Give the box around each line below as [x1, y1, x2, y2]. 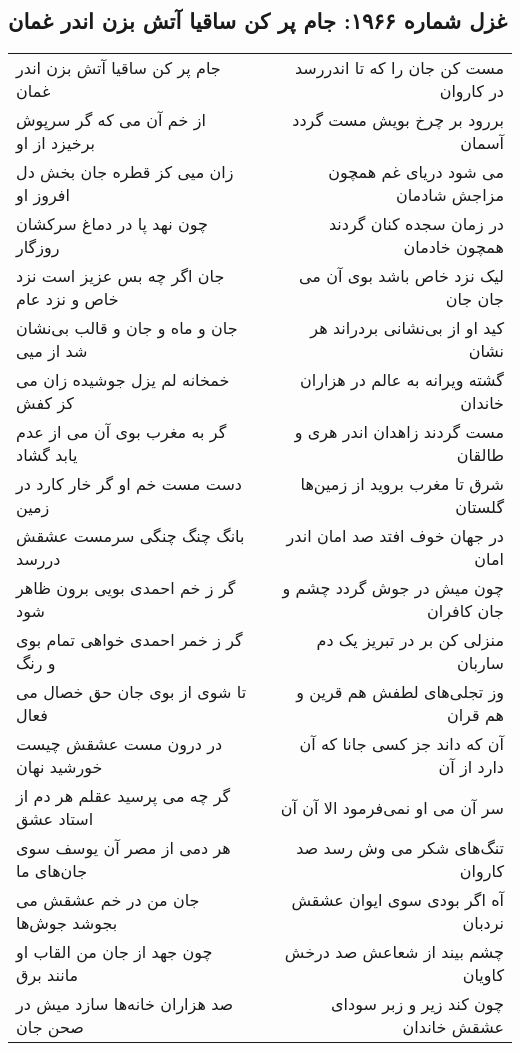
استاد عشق [16, 807, 94, 831]
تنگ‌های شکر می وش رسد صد [296, 836, 504, 860]
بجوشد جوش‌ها [16, 911, 118, 935]
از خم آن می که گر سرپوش [16, 108, 206, 132]
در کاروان [439, 79, 504, 103]
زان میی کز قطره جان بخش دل [16, 160, 234, 184]
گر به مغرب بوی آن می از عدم [16, 420, 227, 444]
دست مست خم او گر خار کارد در [16, 472, 242, 496]
